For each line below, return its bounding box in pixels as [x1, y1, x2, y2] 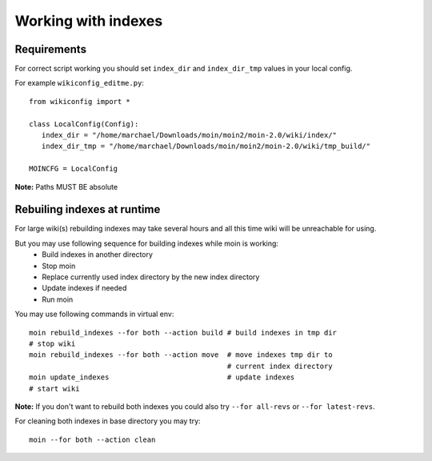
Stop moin [42, 261, 76, 271]
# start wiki [29, 384, 80, 393]
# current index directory [226, 361, 333, 371]
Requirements [14, 42, 87, 56]
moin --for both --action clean [29, 435, 156, 444]
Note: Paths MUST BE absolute [14, 182, 118, 191]
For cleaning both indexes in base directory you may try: [14, 416, 201, 426]
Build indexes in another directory [42, 250, 154, 259]
